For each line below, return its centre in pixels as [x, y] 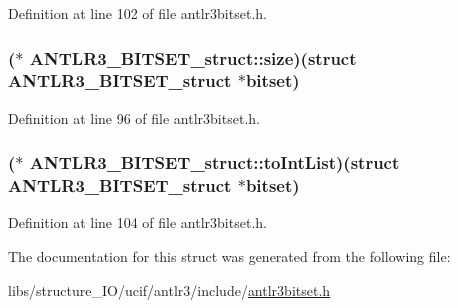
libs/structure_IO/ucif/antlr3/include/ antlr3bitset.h [169, 289]
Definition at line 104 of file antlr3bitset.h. [137, 222]
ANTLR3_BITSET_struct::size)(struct [193, 57]
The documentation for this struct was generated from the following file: [229, 256]
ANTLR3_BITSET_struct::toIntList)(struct [214, 162]
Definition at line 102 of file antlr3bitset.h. [137, 13]
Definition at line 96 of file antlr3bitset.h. [134, 117]
